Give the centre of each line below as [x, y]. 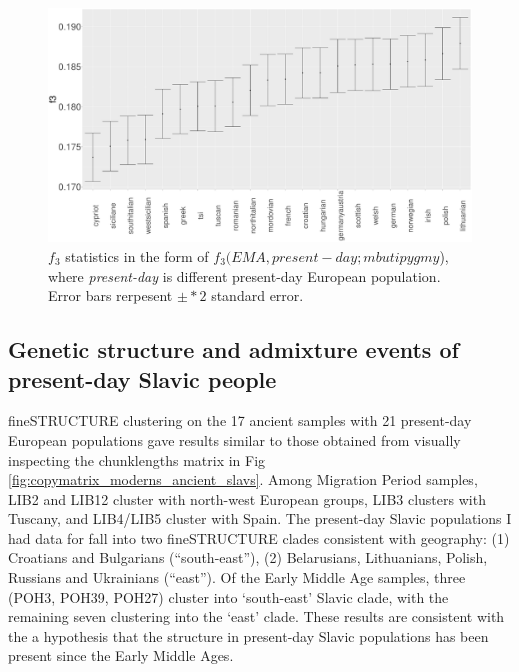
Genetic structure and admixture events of [233, 349]
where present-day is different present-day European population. [244, 275]
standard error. [257, 295]
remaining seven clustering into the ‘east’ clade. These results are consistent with [256, 616]
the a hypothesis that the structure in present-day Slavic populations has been [248, 635]
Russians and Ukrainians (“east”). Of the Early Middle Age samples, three [237, 577]
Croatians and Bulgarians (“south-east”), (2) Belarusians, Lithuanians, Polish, [248, 557]
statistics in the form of [137, 255]
